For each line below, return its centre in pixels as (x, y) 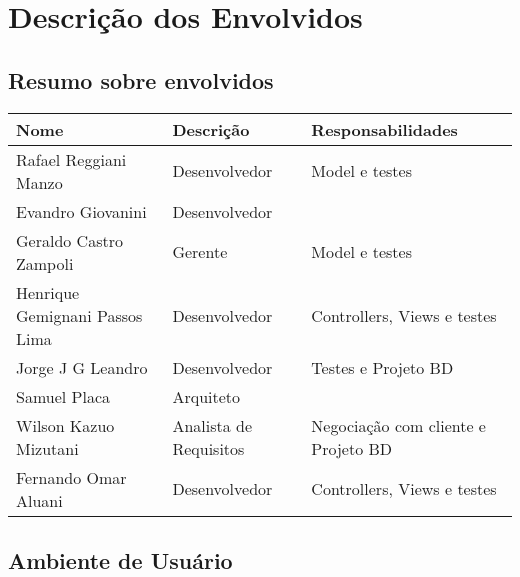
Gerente (200, 252)
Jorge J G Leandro (82, 367)
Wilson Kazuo (65, 425)
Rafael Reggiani (71, 159)
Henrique (48, 292)
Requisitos (208, 448)
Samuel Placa (63, 396)
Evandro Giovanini (81, 211)
